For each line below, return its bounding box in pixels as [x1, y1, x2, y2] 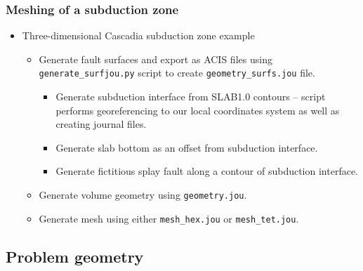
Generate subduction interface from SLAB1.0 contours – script [55, 89, 326, 104]
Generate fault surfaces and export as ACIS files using [39, 51, 272, 66]
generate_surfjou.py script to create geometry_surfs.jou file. [39, 65, 315, 80]
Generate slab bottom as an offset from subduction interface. [55, 140, 318, 154]
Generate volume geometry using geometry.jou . [39, 187, 247, 202]
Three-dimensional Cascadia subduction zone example [22, 28, 255, 43]
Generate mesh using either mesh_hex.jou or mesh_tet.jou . [39, 211, 299, 225]
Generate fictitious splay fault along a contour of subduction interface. [55, 164, 358, 178]
